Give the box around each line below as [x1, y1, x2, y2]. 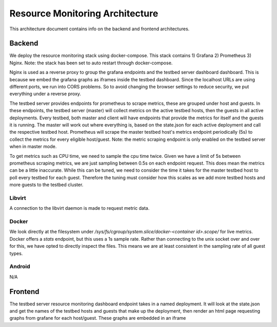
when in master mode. [9, 143, 57, 150]
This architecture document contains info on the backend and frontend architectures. [9, 26, 190, 32]
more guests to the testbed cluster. [9, 181, 84, 188]
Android [9, 263, 30, 270]
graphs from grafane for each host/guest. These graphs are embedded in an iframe [9, 315, 186, 321]
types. [9, 250, 23, 257]
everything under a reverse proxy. [9, 90, 82, 97]
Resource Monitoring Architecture [9, 8, 159, 19]
